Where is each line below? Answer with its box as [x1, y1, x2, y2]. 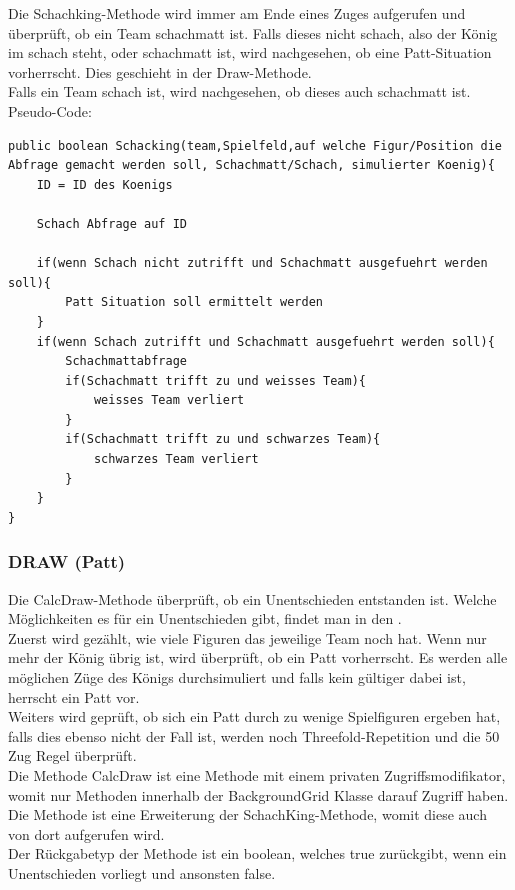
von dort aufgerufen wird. [8, 823, 165, 844]
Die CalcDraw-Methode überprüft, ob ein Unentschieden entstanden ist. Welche [8, 588, 497, 609]
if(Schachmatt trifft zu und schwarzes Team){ [65, 432, 381, 447]
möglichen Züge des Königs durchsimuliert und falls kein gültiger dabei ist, [8, 667, 466, 688]
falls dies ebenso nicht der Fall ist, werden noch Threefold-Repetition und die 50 [8, 725, 500, 746]
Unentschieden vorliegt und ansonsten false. [8, 862, 276, 883]
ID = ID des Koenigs [36, 177, 173, 192]
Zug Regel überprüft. [8, 745, 137, 766]
